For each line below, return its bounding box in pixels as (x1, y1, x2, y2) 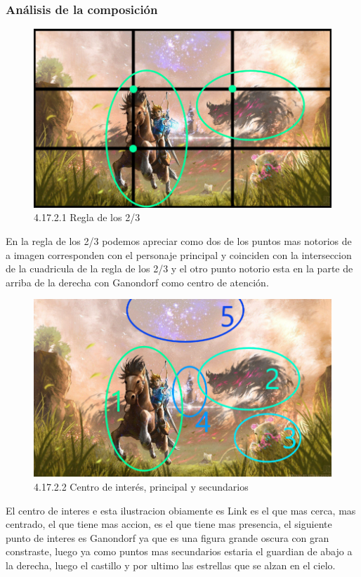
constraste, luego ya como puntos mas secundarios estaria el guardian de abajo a (6, 544, 353, 559)
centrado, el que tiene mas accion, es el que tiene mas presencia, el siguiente (6, 517, 332, 531)
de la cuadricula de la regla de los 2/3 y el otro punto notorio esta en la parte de (6, 261, 353, 276)
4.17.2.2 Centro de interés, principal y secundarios (34, 479, 249, 494)
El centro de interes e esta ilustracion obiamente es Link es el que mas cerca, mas (6, 503, 356, 517)
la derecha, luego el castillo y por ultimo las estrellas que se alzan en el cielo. (6, 558, 336, 573)
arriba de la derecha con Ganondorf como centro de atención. (6, 274, 269, 289)
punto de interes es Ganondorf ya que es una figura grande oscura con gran (6, 530, 329, 545)
